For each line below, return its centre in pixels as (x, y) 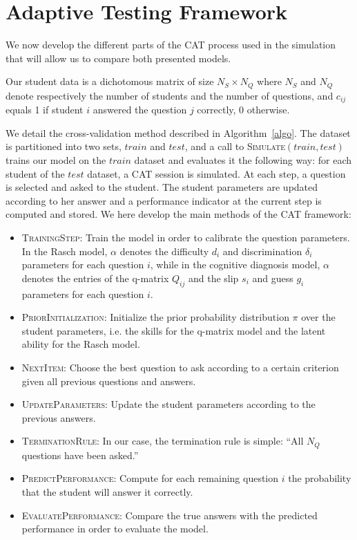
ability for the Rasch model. (81, 344)
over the (318, 317)
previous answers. (59, 417)
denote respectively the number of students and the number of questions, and (170, 95)
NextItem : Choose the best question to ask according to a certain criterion (180, 367)
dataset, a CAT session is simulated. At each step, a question (216, 173)
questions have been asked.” (80, 455)
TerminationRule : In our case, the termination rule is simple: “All (163, 441)
